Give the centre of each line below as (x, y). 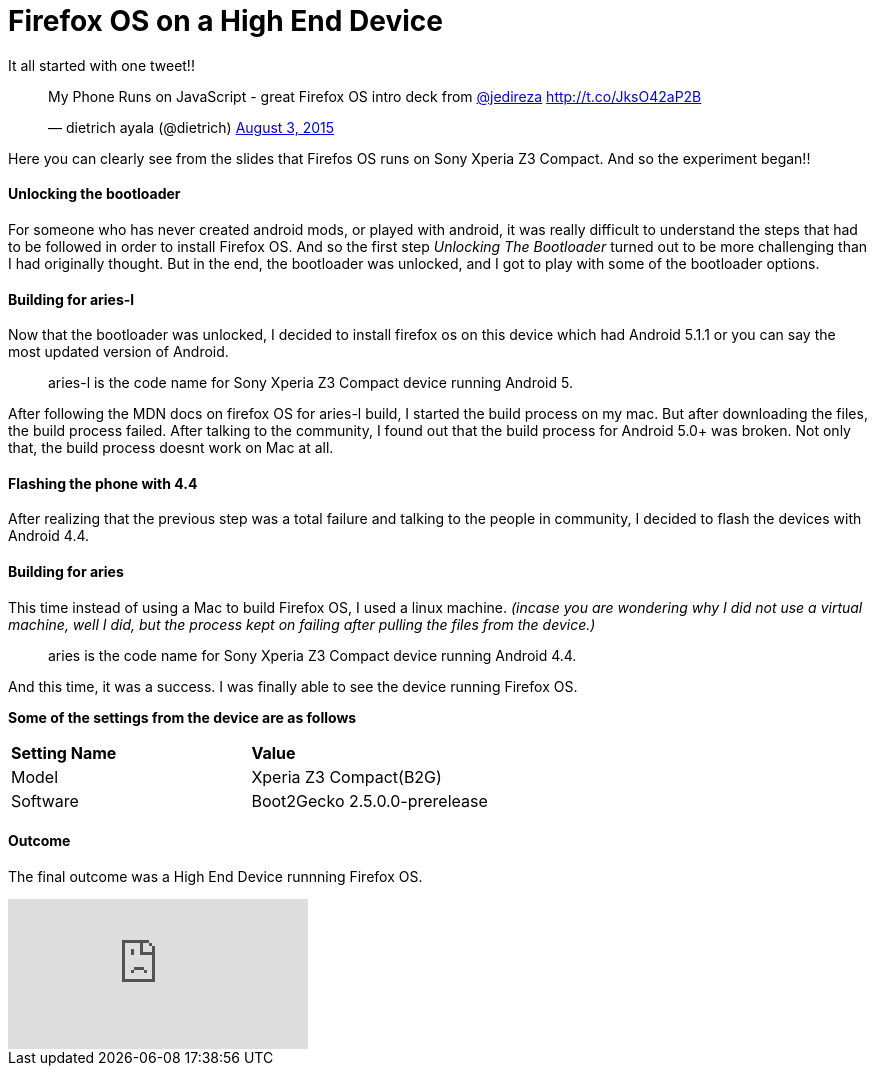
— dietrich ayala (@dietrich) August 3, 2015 (191, 127)
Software (45, 800)
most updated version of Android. (118, 352)
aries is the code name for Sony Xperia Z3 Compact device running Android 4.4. (312, 655)
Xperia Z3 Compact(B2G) (346, 776)
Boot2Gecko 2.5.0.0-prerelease (369, 800)
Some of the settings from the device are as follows (182, 717)
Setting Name (64, 752)
